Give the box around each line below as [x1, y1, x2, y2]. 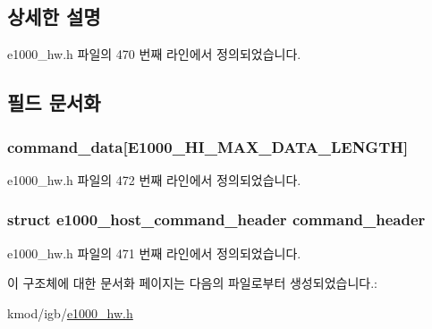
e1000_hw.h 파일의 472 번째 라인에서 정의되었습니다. [7, 170, 301, 189]
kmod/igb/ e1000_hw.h [7, 303, 133, 322]
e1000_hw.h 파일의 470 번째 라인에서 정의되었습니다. [7, 45, 301, 63]
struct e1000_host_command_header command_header [7, 208, 426, 231]
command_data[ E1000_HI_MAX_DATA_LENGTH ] [7, 135, 409, 157]
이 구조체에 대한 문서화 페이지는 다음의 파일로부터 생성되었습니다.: [7, 274, 377, 292]
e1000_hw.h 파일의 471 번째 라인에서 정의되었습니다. [7, 243, 301, 262]
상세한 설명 [7, 3, 101, 30]
